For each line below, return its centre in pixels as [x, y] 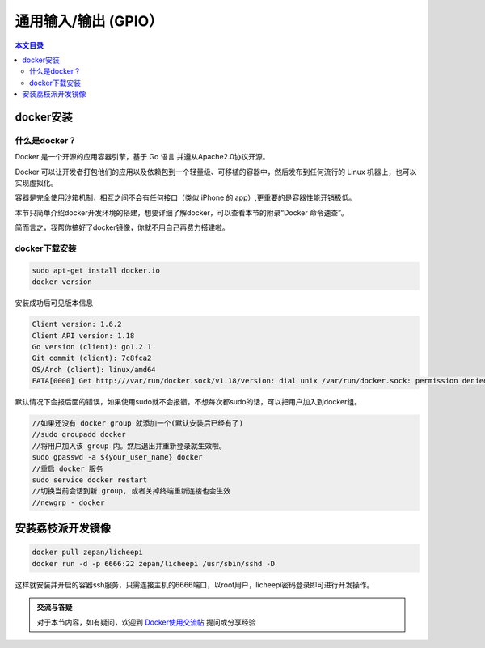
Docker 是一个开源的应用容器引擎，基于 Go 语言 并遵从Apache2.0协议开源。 [142, 157]
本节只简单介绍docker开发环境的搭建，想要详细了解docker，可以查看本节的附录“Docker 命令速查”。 [182, 212]
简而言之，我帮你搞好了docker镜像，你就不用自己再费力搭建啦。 [122, 227]
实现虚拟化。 [36, 183]
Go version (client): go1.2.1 [92, 347]
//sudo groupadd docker [79, 434]
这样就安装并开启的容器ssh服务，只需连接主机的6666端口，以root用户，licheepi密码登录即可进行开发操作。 [194, 584]
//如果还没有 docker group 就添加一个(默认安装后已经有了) [138, 424]
